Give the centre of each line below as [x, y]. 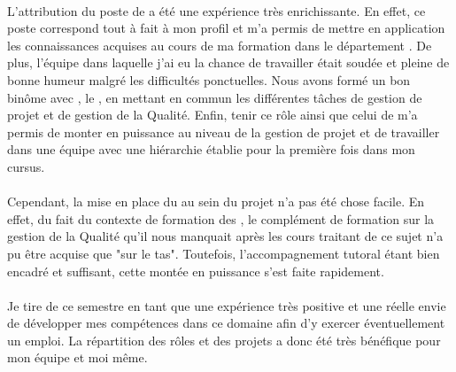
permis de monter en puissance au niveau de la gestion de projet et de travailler [224, 132]
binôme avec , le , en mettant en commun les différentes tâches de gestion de [215, 97]
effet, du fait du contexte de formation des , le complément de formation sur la [221, 218]
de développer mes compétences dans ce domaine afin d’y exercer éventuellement [226, 323]
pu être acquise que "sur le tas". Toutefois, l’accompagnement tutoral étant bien [224, 253]
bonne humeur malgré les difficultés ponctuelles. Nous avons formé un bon [209, 79]
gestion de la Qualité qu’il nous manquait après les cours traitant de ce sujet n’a [225, 236]
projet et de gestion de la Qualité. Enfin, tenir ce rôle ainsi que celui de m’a [213, 115]
